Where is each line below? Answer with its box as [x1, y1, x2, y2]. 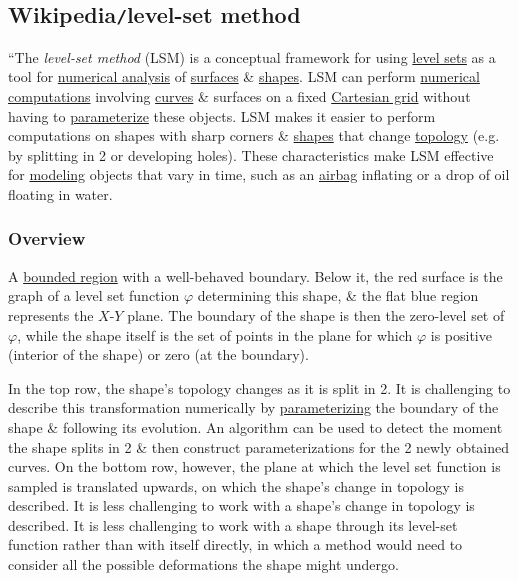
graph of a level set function [8, 285, 180, 306]
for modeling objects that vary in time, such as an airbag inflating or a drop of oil [8, 164, 510, 185]
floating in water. [8, 183, 113, 204]
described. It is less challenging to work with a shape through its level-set [8, 514, 458, 535]
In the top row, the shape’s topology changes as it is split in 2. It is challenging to [8, 377, 511, 398]
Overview [8, 226, 86, 251]
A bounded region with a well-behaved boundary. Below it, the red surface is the [8, 265, 503, 286]
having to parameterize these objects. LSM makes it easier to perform [8, 105, 436, 126]
